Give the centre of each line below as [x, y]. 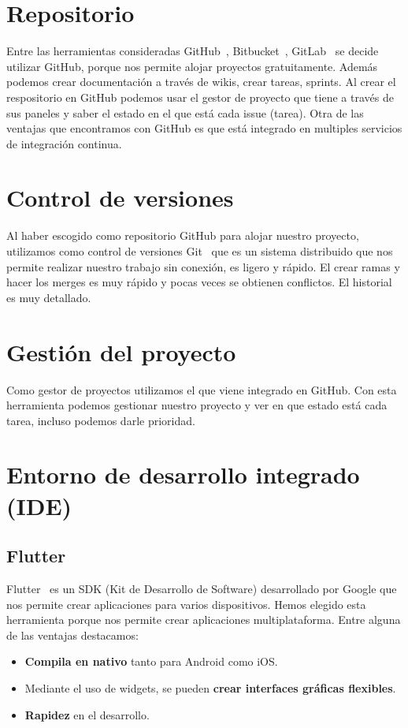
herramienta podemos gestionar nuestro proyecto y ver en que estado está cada [197, 405]
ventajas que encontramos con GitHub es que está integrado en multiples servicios [204, 128]
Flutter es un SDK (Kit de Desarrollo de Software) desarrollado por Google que [202, 589]
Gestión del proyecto [121, 351]
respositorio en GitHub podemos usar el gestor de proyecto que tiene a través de [200, 97]
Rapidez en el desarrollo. [87, 714]
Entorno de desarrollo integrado [183, 474]
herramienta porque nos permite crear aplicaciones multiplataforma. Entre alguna [204, 620]
